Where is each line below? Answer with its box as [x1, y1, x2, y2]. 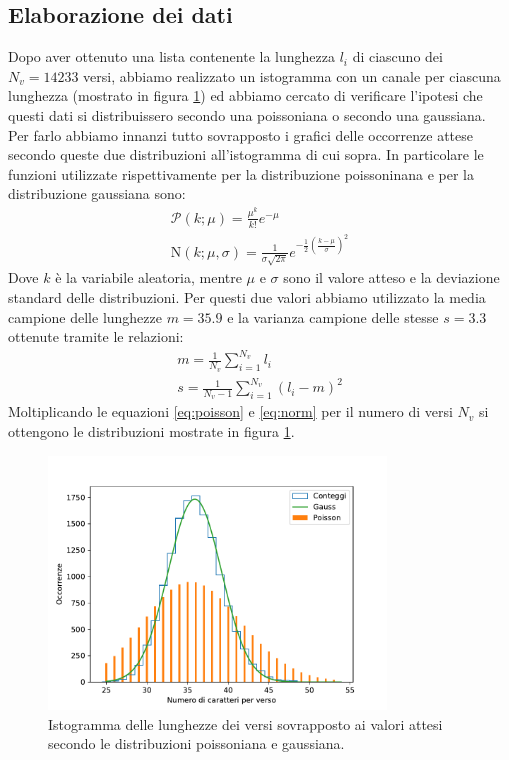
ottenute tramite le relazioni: [8, 326, 184, 347]
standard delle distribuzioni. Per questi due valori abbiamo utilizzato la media [8, 287, 486, 308]
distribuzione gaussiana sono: [8, 183, 186, 204]
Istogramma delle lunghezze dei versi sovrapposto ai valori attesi [48, 713, 443, 734]
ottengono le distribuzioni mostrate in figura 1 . [8, 420, 295, 441]
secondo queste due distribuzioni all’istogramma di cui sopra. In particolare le [8, 144, 484, 165]
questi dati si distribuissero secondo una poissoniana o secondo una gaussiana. [8, 104, 486, 125]
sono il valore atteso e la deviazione [283, 267, 500, 288]
